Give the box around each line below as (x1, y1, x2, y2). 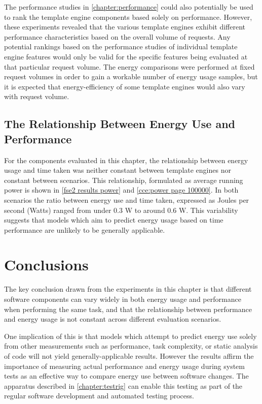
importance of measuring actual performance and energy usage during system (4, 360, 245, 371)
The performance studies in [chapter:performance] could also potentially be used (4, 2, 253, 12)
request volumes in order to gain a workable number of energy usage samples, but (4, 71, 258, 82)
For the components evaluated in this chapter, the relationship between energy (4, 154, 248, 165)
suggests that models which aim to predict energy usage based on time (4, 214, 223, 225)
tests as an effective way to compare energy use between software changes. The (4, 370, 249, 381)
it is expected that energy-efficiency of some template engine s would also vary (4, 81, 245, 91)
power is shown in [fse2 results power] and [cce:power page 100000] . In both (4, 184, 239, 195)
